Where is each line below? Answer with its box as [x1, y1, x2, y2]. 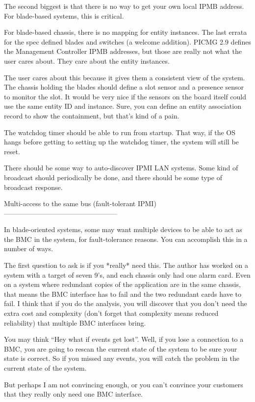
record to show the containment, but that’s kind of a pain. [4, 110, 179, 120]
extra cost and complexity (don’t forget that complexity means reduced [4, 308, 219, 318]
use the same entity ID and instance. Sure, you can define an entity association [4, 101, 241, 111]
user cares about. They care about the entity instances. [4, 55, 170, 66]
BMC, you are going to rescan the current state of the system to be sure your [4, 343, 237, 354]
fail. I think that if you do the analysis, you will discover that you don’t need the [4, 298, 247, 308]
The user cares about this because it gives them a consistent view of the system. [4, 72, 245, 82]
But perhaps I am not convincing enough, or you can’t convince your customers [4, 379, 243, 389]
